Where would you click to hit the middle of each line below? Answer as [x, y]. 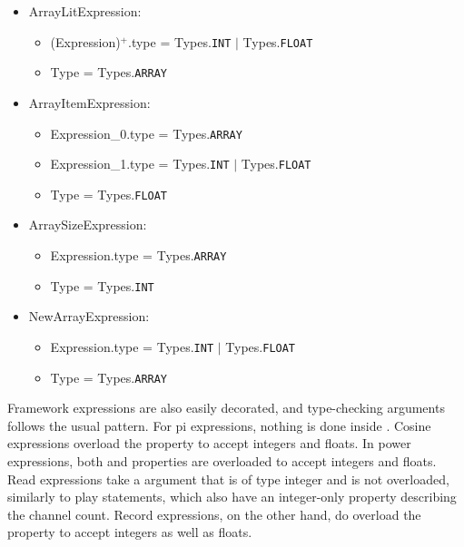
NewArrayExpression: [89, 316]
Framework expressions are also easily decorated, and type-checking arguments [226, 408]
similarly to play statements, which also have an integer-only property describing [232, 497]
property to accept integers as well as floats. [130, 532]
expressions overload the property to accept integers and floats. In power [209, 443]
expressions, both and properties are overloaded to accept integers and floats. [222, 461]
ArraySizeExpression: [88, 225]
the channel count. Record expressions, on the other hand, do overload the [214, 514]
